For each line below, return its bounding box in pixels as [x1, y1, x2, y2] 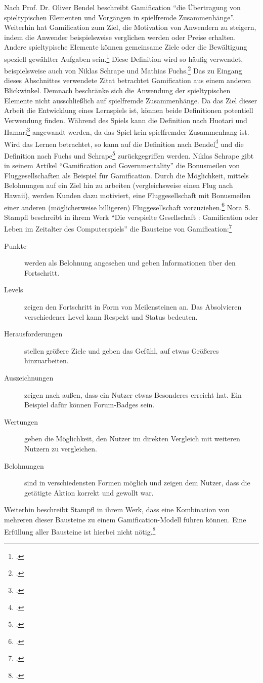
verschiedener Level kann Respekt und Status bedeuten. [24, 311, 198, 322]
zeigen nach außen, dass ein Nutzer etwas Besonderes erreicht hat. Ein [24, 389, 242, 400]
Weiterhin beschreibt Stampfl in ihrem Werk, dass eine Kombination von [4, 504, 230, 515]
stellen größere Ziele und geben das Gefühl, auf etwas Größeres [24, 345, 219, 356]
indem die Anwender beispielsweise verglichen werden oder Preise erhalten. [4, 31, 236, 42]
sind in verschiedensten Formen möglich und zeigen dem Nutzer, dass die [24, 477, 250, 488]
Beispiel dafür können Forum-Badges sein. [24, 399, 155, 410]
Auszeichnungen [4, 372, 54, 383]
